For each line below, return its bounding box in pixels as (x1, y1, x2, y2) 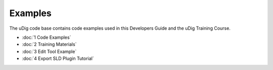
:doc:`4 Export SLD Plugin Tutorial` (22, 55, 94, 61)
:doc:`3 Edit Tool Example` (22, 48, 77, 54)
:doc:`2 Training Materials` (22, 41, 77, 47)
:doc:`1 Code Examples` (22, 34, 71, 40)
